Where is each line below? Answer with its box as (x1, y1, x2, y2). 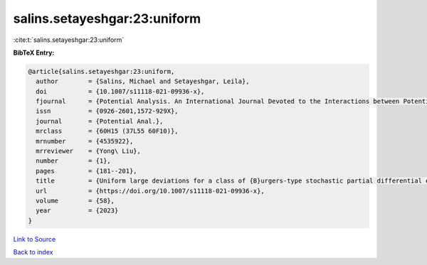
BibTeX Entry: (13, 48, 55, 57)
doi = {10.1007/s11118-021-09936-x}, (36, 87, 205, 95)
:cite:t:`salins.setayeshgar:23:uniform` (13, 36, 125, 44)
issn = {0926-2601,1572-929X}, (36, 107, 179, 115)
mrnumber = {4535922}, (36, 137, 134, 145)
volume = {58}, (36, 197, 115, 205)
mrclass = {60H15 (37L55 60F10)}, (36, 127, 179, 135)
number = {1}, (36, 157, 112, 165)
